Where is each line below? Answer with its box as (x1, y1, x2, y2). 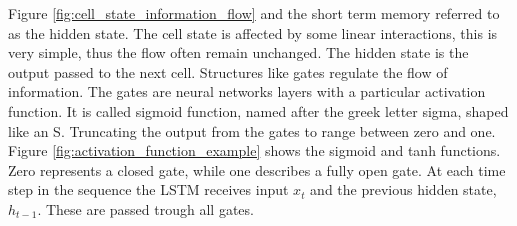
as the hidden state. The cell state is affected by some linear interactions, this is (8, 22, 498, 43)
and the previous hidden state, (310, 179, 497, 200)
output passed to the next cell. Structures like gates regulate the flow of (8, 61, 448, 82)
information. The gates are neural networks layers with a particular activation (8, 81, 486, 102)
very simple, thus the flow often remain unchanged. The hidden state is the (8, 42, 469, 63)
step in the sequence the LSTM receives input (8, 179, 289, 200)
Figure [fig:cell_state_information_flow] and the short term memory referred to (8, 3, 500, 23)
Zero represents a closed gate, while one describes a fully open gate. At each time (8, 159, 506, 180)
